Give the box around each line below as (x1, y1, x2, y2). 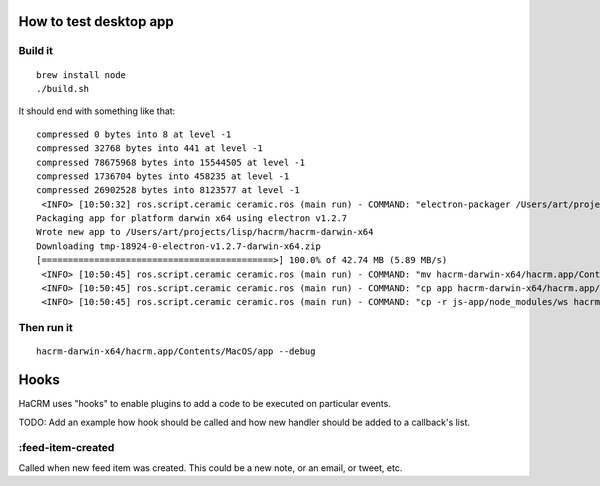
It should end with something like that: (18, 105, 176, 117)
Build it (18, 44, 54, 58)
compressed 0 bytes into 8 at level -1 (36, 128, 232, 140)
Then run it (18, 321, 74, 335)
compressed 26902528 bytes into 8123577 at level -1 (36, 185, 300, 196)
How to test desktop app (18, 13, 174, 30)
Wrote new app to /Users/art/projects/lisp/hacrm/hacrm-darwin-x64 (36, 226, 374, 238)
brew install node (36, 69, 127, 80)
